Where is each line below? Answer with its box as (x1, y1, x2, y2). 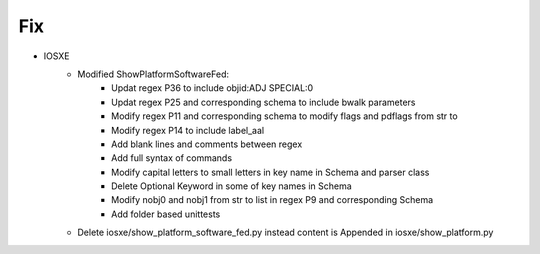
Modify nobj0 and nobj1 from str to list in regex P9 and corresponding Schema (111, 194, 434, 206)
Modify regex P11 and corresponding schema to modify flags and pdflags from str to (111, 110, 459, 122)
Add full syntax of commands (111, 152, 233, 164)
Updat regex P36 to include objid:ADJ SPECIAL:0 (111, 82, 314, 94)
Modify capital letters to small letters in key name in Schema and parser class (111, 166, 430, 178)
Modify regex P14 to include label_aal (111, 124, 265, 136)
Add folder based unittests (111, 208, 221, 220)
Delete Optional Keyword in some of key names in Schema (111, 180, 352, 192)
